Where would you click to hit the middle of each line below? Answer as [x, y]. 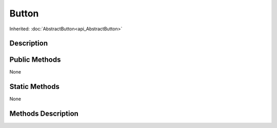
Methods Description [44, 114]
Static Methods [35, 87]
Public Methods [35, 60]
